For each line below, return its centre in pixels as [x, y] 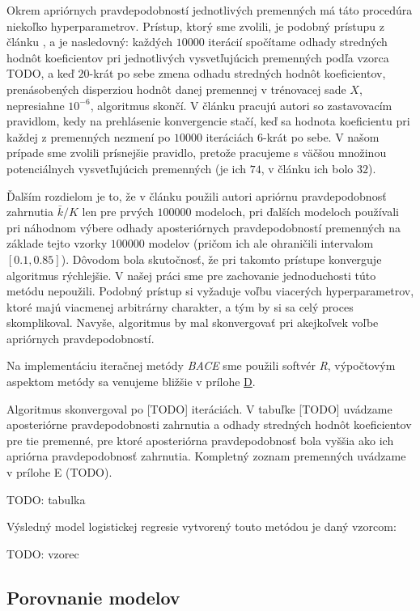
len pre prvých [118, 212]
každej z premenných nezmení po [89, 136]
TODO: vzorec [43, 553]
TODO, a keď [40, 73]
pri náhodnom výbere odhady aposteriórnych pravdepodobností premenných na [204, 227]
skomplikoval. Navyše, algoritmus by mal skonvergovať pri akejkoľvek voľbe [193, 322]
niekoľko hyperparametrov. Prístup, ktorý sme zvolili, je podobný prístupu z [196, 25]
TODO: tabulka [46, 499]
